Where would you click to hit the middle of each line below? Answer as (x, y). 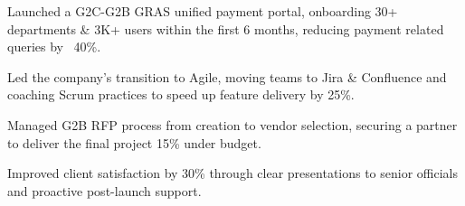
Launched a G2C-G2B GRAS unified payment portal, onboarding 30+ (203, 11)
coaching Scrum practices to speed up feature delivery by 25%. (181, 94)
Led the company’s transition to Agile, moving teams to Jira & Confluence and (227, 76)
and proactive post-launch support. (104, 190)
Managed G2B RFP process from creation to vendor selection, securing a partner (232, 124)
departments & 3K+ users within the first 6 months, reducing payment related (226, 28)
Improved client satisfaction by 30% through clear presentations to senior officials (233, 173)
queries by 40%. (54, 47)
